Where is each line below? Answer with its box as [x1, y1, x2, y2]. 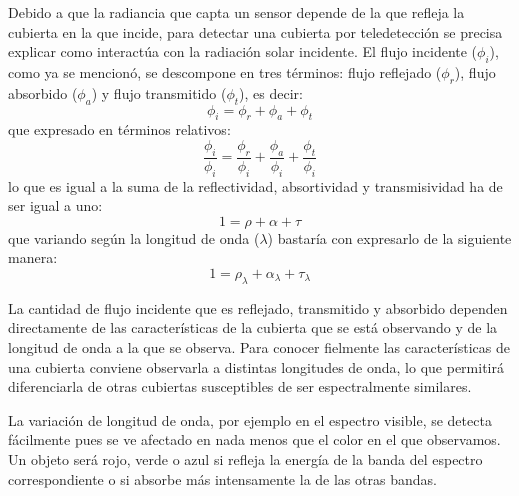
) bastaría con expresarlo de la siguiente [267, 227, 512, 248]
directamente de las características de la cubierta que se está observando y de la [8, 317, 498, 338]
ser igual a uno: [8, 195, 103, 216]
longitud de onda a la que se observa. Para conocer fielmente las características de [8, 336, 510, 357]
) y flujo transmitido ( [91, 82, 227, 103]
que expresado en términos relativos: [8, 119, 231, 140]
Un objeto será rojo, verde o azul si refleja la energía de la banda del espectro [8, 448, 483, 469]
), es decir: [239, 82, 303, 103]
